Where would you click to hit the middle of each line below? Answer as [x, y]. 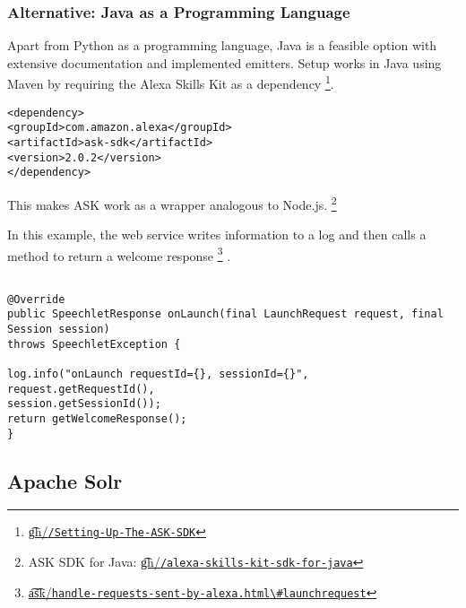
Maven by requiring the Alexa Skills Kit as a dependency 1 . [171, 83]
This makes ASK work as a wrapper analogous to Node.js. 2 [172, 203]
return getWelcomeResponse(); [97, 418]
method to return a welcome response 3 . [119, 254]
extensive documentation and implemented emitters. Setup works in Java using [224, 62]
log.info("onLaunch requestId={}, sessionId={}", [158, 373]
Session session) [59, 329]
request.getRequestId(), [81, 389]
